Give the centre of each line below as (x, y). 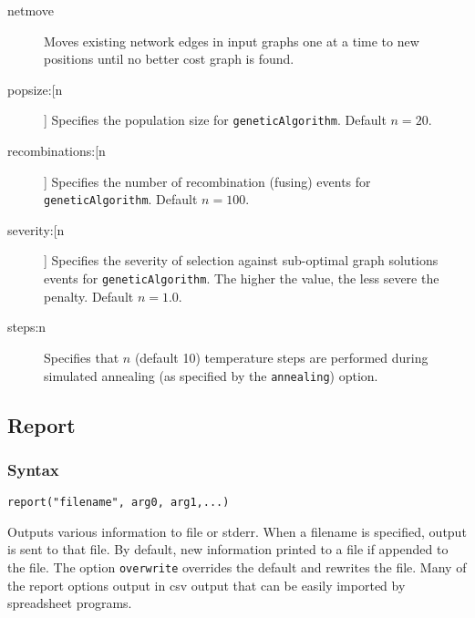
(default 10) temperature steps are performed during (281, 357)
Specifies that (82, 357)
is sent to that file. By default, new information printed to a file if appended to (228, 549)
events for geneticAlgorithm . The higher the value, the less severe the (242, 278)
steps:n (27, 327)
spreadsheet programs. (70, 603)
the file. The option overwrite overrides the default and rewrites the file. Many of (237, 567)
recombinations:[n (57, 151)
